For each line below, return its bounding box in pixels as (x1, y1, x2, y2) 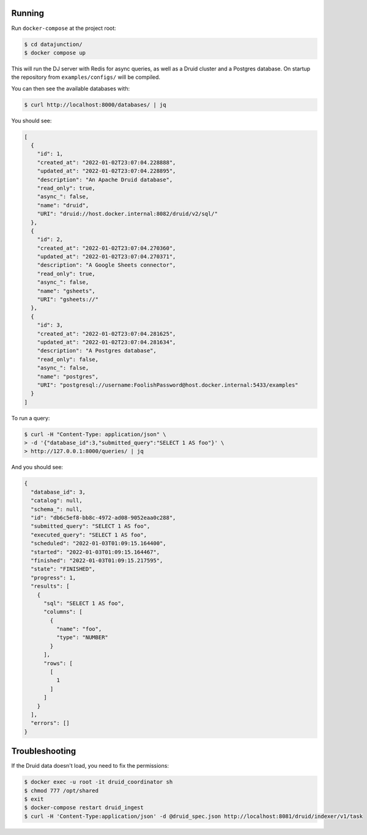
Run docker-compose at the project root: (11, 24, 116, 32)
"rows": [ (43, 659, 73, 667)
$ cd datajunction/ (24, 40, 83, 48)
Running (11, 8, 45, 18)
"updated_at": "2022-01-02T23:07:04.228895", (37, 168, 176, 174)
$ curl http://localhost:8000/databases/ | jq (24, 101, 166, 108)
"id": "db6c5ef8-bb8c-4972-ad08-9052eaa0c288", (31, 514, 176, 521)
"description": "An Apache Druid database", (37, 176, 173, 183)
